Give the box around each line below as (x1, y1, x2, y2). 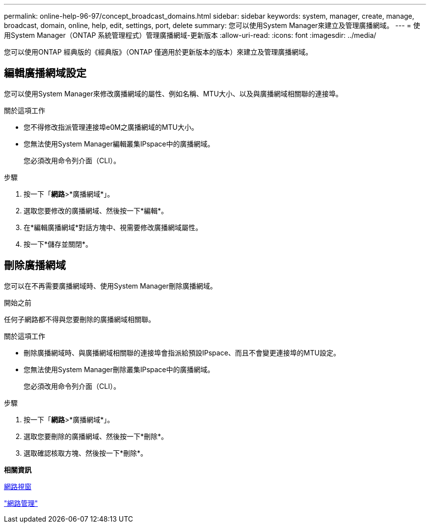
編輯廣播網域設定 (4, 67, 86, 80)
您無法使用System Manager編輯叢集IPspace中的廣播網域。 (24, 139, 215, 148)
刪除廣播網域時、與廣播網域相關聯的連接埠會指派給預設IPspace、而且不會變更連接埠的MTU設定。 (24, 348, 340, 357)
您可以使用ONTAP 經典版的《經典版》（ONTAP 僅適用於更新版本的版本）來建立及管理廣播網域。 (4, 48, 313, 56)
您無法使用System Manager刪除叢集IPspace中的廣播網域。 (24, 365, 215, 374)
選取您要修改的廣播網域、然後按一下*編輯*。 (24, 206, 168, 215)
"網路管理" (4, 498, 38, 507)
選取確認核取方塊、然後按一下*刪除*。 (24, 448, 148, 457)
